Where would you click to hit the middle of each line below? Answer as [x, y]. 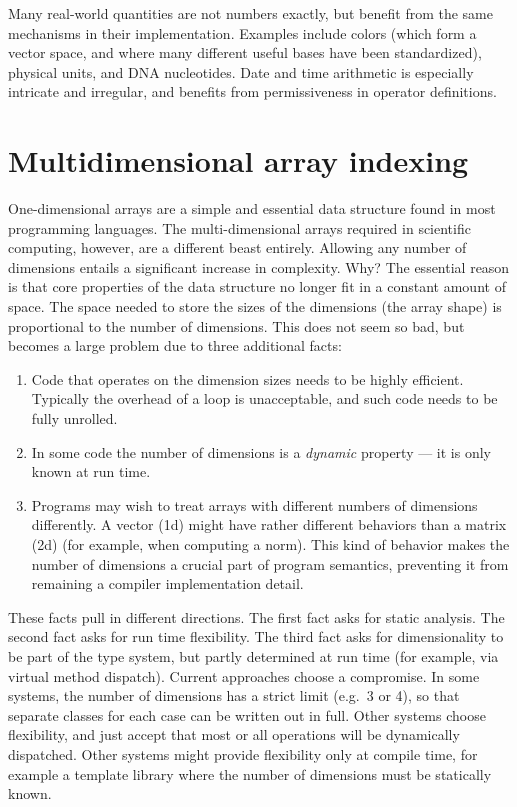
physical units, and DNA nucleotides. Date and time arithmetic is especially [241, 71]
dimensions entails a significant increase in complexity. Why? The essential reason [259, 266]
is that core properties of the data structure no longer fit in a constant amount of [257, 286]
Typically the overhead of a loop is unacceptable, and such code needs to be [264, 398]
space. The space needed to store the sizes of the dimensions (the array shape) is [255, 306]
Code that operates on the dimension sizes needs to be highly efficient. [247, 378]
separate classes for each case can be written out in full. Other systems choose [247, 714]
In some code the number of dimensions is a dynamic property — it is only [261, 451]
